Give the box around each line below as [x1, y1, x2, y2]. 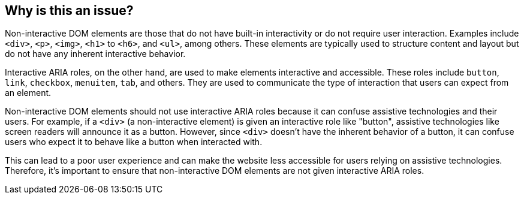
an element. [5, 88, 52, 98]
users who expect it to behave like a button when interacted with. [5, 137, 263, 147]
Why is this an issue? [5, 3, 134, 18]
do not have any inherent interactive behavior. [5, 49, 186, 59]
